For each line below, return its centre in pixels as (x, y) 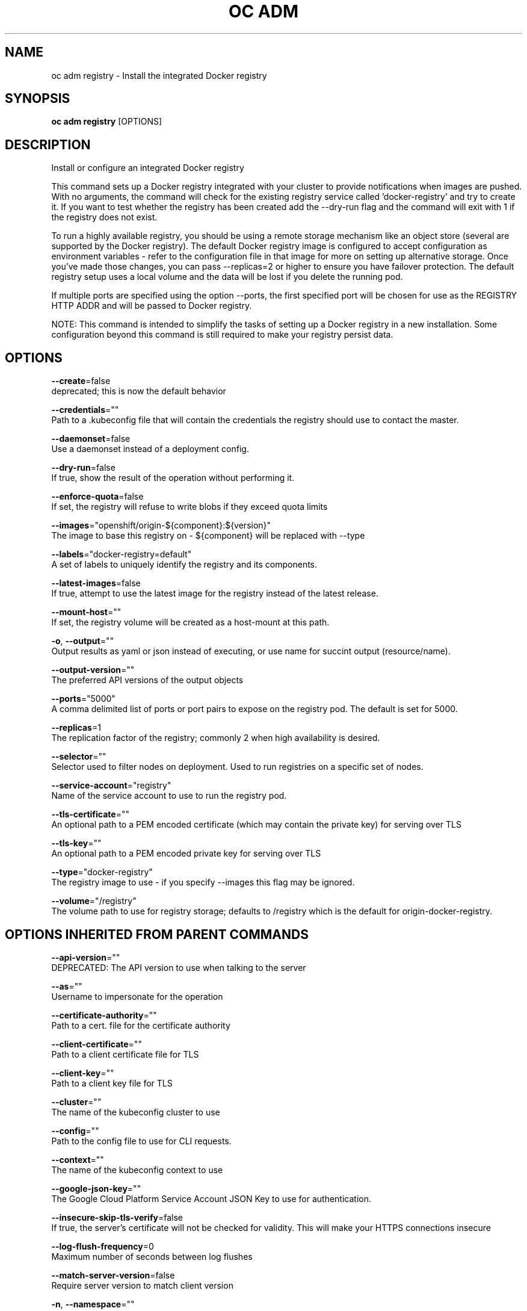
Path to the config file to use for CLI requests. (141, 1141)
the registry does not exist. (104, 217)
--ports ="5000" (83, 699)
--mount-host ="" (86, 612)
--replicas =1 (76, 728)
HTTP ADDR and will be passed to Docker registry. (152, 306)
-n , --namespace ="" (93, 1304)
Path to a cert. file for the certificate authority (141, 1025)
